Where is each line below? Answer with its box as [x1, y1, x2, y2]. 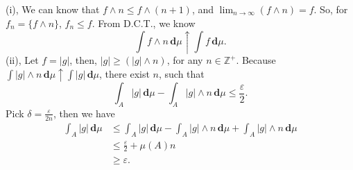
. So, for [313, 2, 348, 16]
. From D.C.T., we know [92, 15, 196, 30]
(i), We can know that [6, 2, 100, 16]
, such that [158, 66, 205, 80]
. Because [236, 53, 276, 67]
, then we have [53, 105, 115, 120]
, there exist [99, 66, 150, 80]
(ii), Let [6, 53, 39, 67]
